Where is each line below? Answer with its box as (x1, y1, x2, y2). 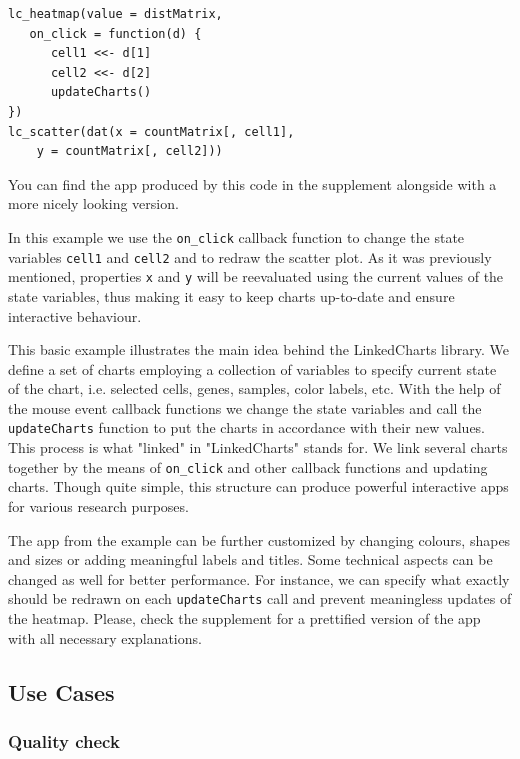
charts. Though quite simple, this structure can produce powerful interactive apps (8, 476, 509, 497)
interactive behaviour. (8, 305, 142, 326)
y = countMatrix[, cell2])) (36, 144, 223, 159)
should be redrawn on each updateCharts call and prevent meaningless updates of (8, 588, 512, 609)
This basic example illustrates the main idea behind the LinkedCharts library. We (8, 339, 509, 360)
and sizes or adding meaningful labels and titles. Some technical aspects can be (8, 549, 493, 570)
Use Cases (8, 676, 115, 707)
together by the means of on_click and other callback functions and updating (8, 456, 488, 477)
